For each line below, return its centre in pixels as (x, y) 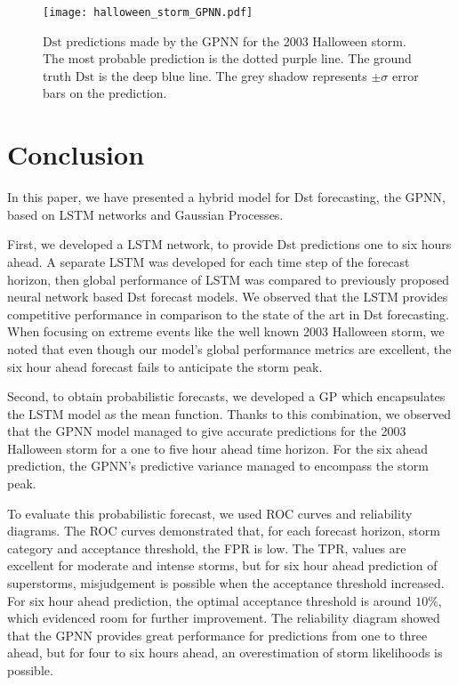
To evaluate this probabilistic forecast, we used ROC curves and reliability (210, 513)
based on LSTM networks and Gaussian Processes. (145, 214)
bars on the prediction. (105, 93)
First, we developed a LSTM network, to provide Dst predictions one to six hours (229, 244)
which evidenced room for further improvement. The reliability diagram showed (224, 618)
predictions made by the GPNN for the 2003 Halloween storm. (236, 40)
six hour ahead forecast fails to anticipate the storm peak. (165, 366)
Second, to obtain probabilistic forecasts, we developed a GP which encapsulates (226, 396)
